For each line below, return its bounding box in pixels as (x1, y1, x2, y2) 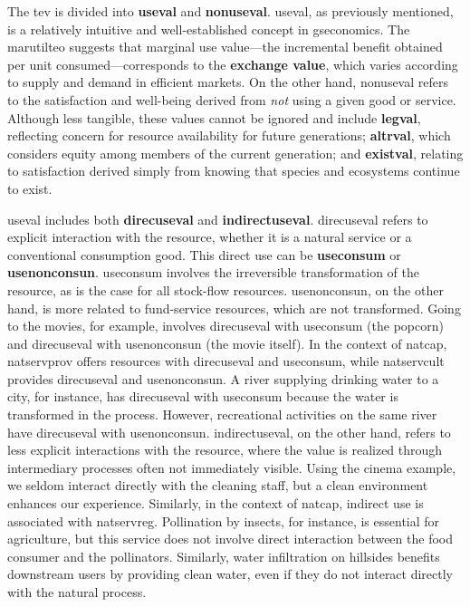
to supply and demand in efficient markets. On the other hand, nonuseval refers (7, 72, 448, 92)
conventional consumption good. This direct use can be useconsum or (7, 245, 401, 264)
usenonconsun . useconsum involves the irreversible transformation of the (7, 263, 420, 282)
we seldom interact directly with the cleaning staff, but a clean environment (7, 476, 428, 495)
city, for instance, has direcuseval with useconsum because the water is (7, 387, 398, 406)
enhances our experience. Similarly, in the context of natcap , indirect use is (7, 494, 424, 513)
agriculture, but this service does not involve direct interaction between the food (7, 529, 453, 548)
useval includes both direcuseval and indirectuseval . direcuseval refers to (7, 209, 428, 228)
